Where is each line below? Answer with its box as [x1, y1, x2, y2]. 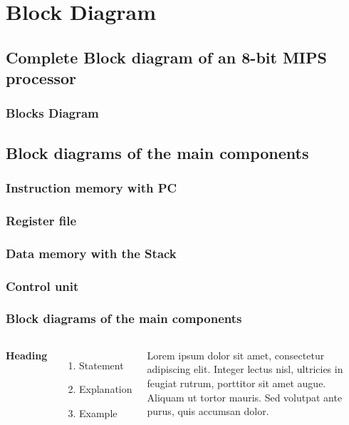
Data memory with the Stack [6, 244, 177, 262]
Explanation [79, 382, 132, 396]
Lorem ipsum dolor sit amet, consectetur [147, 347, 325, 362]
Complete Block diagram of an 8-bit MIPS [6, 46, 327, 68]
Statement [79, 357, 124, 372]
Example [79, 405, 118, 420]
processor [6, 67, 77, 89]
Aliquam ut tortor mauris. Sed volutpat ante [147, 389, 343, 404]
